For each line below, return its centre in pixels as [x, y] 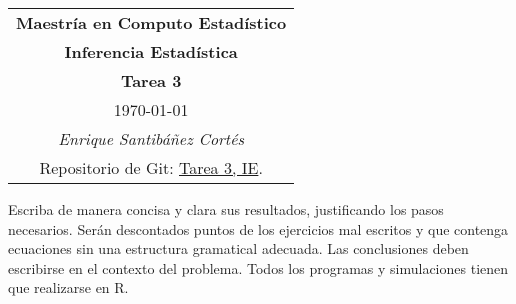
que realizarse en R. [68, 287]
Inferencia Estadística [151, 51]
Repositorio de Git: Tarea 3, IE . [151, 167]
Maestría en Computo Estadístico [151, 22]
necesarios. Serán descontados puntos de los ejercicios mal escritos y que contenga [258, 228]
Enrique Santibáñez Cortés [151, 138]
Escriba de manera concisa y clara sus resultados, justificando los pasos [226, 209]
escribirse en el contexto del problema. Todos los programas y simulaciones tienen [258, 267]
